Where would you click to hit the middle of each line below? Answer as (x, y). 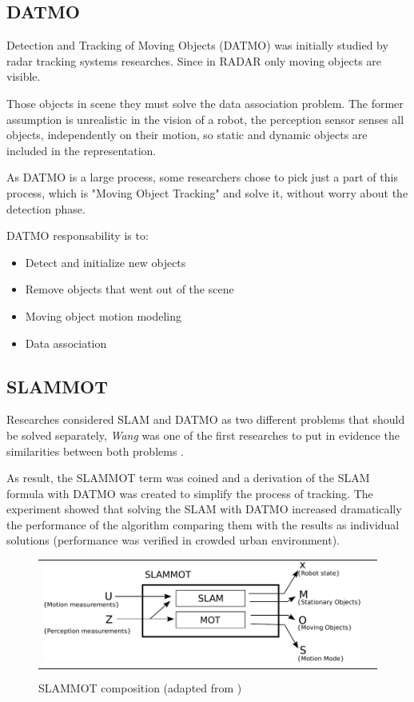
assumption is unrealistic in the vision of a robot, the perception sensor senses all (205, 119)
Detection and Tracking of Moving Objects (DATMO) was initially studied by (197, 45)
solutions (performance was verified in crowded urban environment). (173, 540)
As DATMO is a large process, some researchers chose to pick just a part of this (202, 177)
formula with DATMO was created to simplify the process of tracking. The (190, 493)
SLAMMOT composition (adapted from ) (140, 688)
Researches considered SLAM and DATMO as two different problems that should (206, 419)
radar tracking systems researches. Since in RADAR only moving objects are (194, 60)
